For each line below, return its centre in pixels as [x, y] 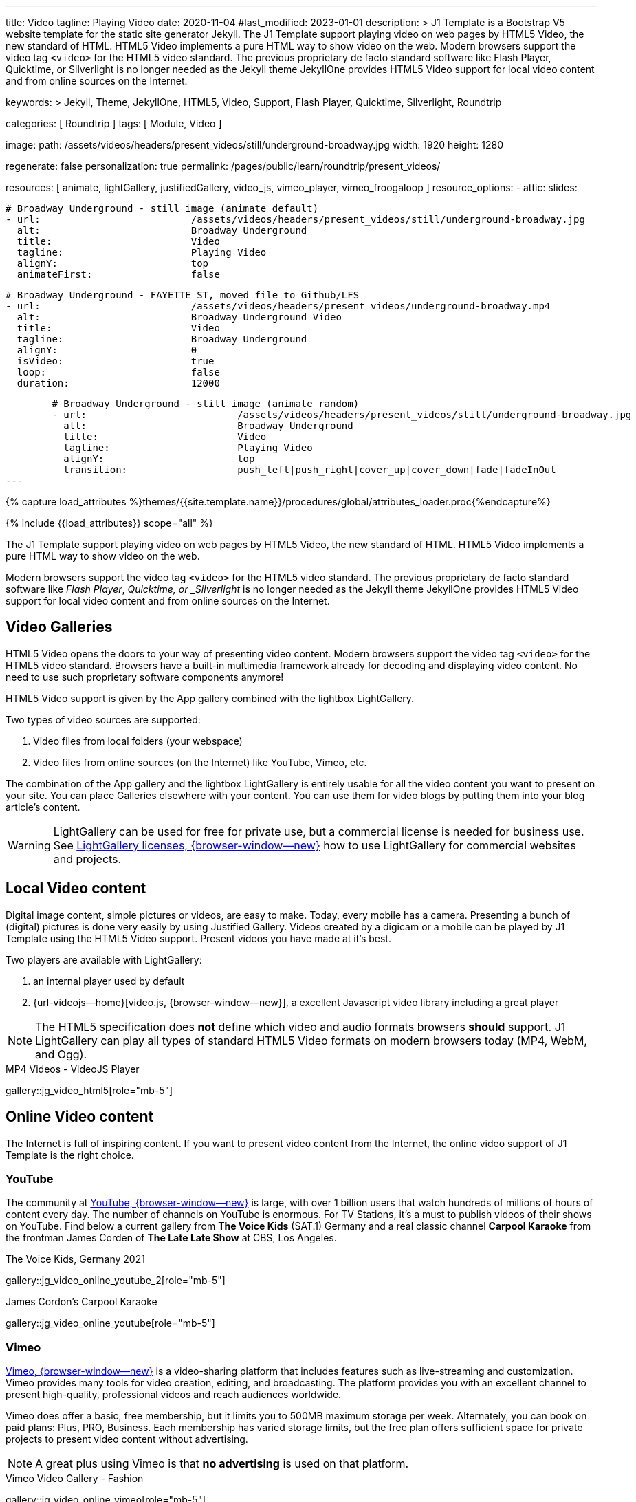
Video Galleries [59, 627]
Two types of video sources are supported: [103, 719]
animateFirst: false [118, 274]
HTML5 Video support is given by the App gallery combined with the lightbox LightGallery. [210, 698]
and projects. [87, 859]
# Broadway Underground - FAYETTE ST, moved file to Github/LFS [183, 295]
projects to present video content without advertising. [127, 1439]
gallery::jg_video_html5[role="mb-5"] [89, 1090]
